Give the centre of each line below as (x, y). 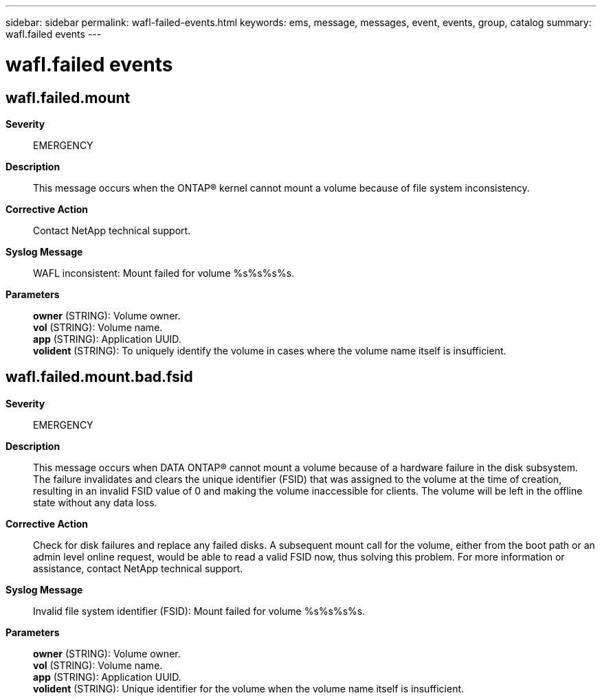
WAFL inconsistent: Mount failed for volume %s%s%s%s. (164, 273)
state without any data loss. (95, 502)
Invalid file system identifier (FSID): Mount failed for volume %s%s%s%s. (199, 611)
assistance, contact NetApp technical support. (138, 568)
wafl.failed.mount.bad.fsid (99, 377)
